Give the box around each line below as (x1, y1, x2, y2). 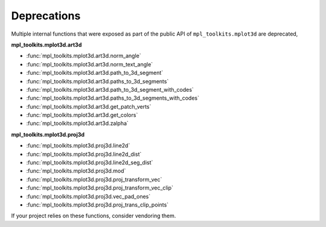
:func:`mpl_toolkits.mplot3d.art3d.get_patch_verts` (26, 103, 152, 110)
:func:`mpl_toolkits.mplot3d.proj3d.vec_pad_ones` (26, 193, 151, 200)
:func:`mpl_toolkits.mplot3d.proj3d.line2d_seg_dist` (26, 159, 153, 166)
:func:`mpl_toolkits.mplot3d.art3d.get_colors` (26, 112, 138, 119)
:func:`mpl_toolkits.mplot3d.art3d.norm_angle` (26, 52, 141, 60)
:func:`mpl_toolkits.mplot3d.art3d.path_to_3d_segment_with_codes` (26, 86, 194, 93)
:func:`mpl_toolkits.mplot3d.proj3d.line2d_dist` (26, 150, 142, 158)
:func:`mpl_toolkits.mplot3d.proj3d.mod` (26, 167, 126, 174)
